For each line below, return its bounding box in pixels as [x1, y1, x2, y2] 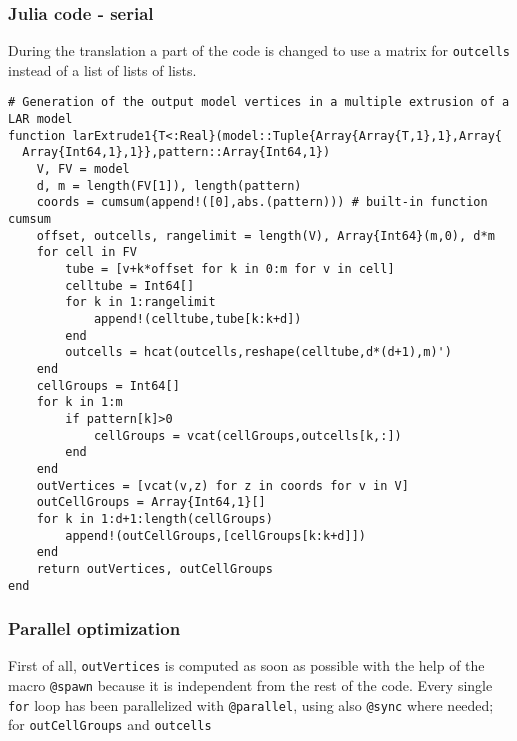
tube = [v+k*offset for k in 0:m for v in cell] [65, 262, 395, 277]
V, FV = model [36, 162, 130, 177]
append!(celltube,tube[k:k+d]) [93, 312, 302, 326]
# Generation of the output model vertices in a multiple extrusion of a [8, 95, 510, 110]
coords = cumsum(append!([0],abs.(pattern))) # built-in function [36, 195, 488, 210]
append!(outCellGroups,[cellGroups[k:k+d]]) [65, 528, 366, 543]
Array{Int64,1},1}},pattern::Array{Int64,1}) [22, 145, 331, 160]
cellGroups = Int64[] [36, 378, 180, 393]
